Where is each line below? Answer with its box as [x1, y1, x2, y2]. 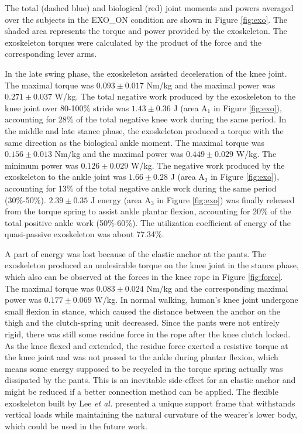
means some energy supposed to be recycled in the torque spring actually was [5, 362, 283, 374]
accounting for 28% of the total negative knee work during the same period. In [5, 113, 287, 125]
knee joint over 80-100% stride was [5, 101, 129, 114]
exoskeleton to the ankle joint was [5, 170, 126, 183]
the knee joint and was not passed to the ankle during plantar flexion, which [5, 351, 278, 363]
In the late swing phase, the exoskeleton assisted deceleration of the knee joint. [5, 67, 287, 79]
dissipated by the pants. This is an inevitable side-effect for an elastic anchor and [5, 374, 296, 386]
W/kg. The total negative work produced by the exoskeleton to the [54, 90, 296, 102]
